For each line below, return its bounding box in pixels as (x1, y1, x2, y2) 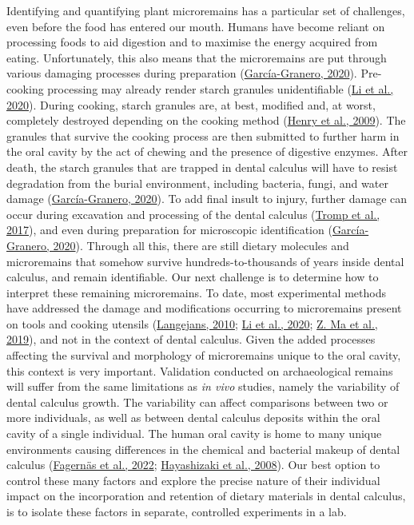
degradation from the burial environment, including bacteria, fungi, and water (6, 174, 388, 191)
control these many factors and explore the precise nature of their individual (6, 471, 380, 488)
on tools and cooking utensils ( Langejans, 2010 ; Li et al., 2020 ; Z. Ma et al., (6, 315, 378, 332)
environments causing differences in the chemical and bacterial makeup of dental (6, 440, 400, 457)
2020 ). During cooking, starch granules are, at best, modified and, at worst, (6, 96, 376, 113)
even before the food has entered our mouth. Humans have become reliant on (6, 18, 385, 34)
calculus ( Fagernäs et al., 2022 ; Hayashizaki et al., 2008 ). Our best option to (6, 456, 380, 473)
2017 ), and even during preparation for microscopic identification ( (6, 221, 332, 238)
